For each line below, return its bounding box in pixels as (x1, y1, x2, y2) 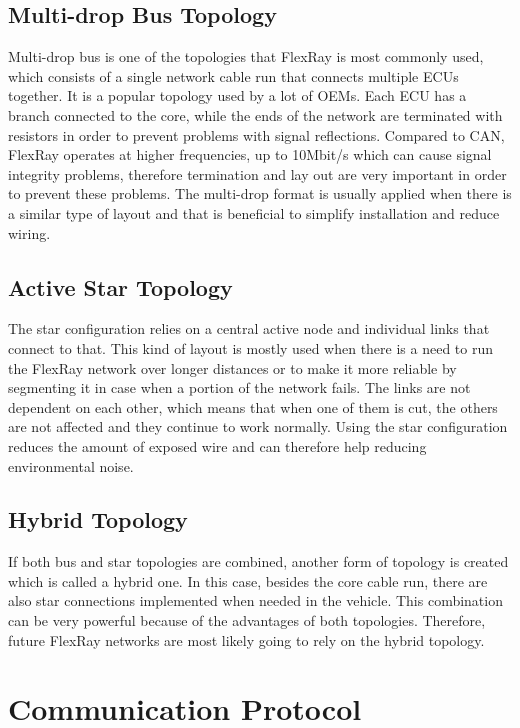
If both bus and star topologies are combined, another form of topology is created (8, 551, 509, 572)
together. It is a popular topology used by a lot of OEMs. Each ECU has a (8, 85, 467, 106)
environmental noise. (8, 455, 134, 476)
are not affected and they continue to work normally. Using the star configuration (8, 416, 508, 437)
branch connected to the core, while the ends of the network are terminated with (8, 104, 503, 125)
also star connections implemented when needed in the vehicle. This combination (8, 590, 503, 611)
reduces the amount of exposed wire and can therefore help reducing (8, 435, 427, 456)
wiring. (8, 222, 51, 243)
